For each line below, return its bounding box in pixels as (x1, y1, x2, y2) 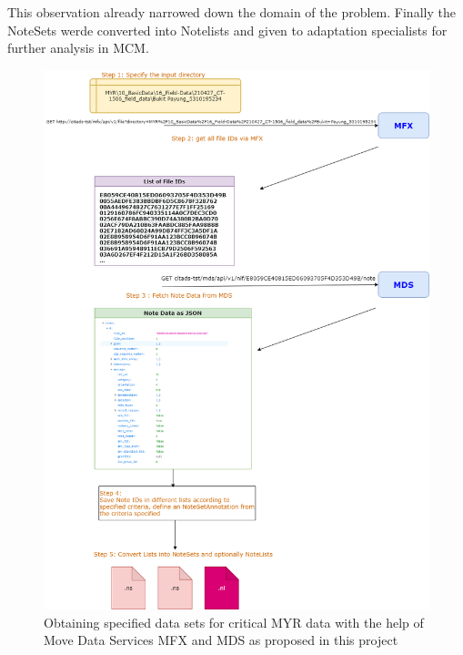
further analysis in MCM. (7, 38, 149, 57)
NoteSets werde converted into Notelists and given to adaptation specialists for (7, 20, 448, 39)
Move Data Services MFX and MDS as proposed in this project (44, 630, 398, 650)
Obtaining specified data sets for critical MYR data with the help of (44, 612, 424, 631)
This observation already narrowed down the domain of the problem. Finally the (7, 3, 456, 21)
